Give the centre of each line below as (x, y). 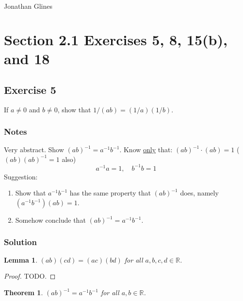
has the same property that (110, 193)
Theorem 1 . (24, 292)
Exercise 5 (30, 89)
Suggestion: (21, 176)
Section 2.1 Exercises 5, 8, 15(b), (116, 39)
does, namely (199, 193)
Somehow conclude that (50, 220)
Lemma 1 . (21, 259)
